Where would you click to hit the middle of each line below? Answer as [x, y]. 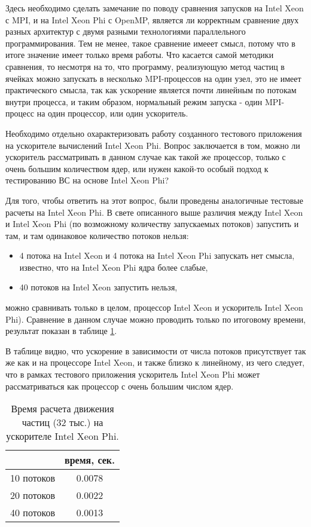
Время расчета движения [62, 409]
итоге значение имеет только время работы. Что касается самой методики [140, 55]
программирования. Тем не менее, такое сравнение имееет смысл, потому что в [150, 43]
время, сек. [90, 460]
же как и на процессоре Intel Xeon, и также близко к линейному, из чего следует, [155, 362]
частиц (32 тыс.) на [62, 422]
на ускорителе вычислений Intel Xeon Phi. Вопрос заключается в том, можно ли [153, 145]
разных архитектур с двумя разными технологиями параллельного [126, 31]
